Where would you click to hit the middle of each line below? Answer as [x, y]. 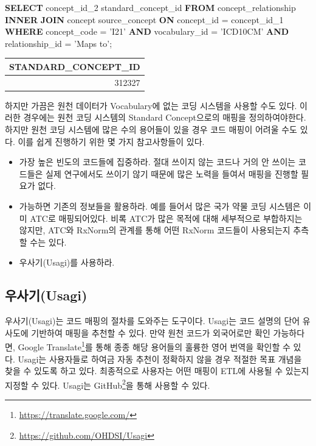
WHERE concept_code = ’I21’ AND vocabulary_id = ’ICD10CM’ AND [147, 31]
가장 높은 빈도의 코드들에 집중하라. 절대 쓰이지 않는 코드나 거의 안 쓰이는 [157, 162]
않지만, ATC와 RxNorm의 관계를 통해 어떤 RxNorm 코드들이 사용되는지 [155, 230]
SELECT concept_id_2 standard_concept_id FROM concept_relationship [150, 7]
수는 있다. [48, 242]
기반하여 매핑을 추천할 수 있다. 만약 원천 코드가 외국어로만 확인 [151, 332]
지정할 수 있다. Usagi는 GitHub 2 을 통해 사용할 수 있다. [108, 384]
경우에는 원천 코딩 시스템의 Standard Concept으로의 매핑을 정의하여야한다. [165, 117]
